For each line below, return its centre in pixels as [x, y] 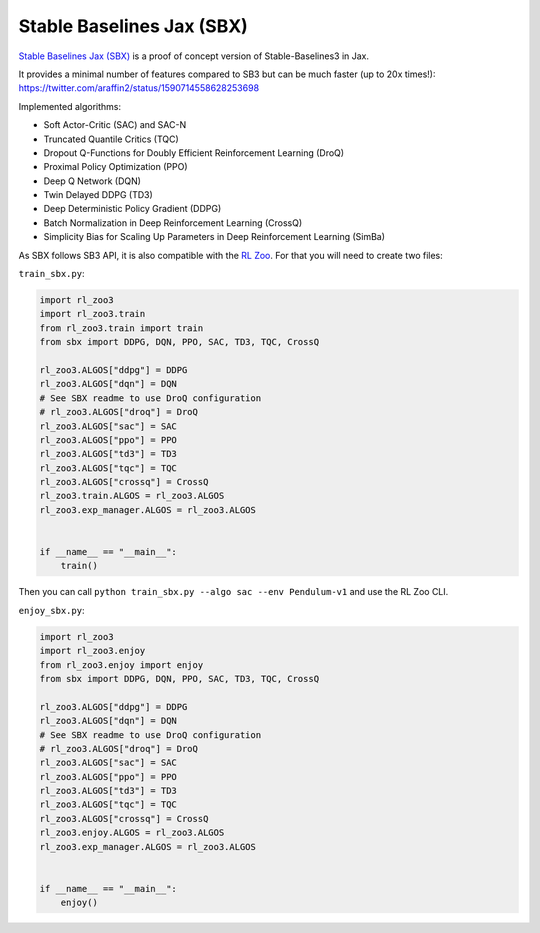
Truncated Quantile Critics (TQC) [111, 139]
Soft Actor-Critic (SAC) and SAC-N [115, 125]
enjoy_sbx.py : [51, 610]
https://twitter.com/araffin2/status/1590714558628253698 [139, 88]
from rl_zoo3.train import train [121, 328]
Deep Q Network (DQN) [92, 181]
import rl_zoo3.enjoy [92, 651]
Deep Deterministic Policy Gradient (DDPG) [132, 209]
